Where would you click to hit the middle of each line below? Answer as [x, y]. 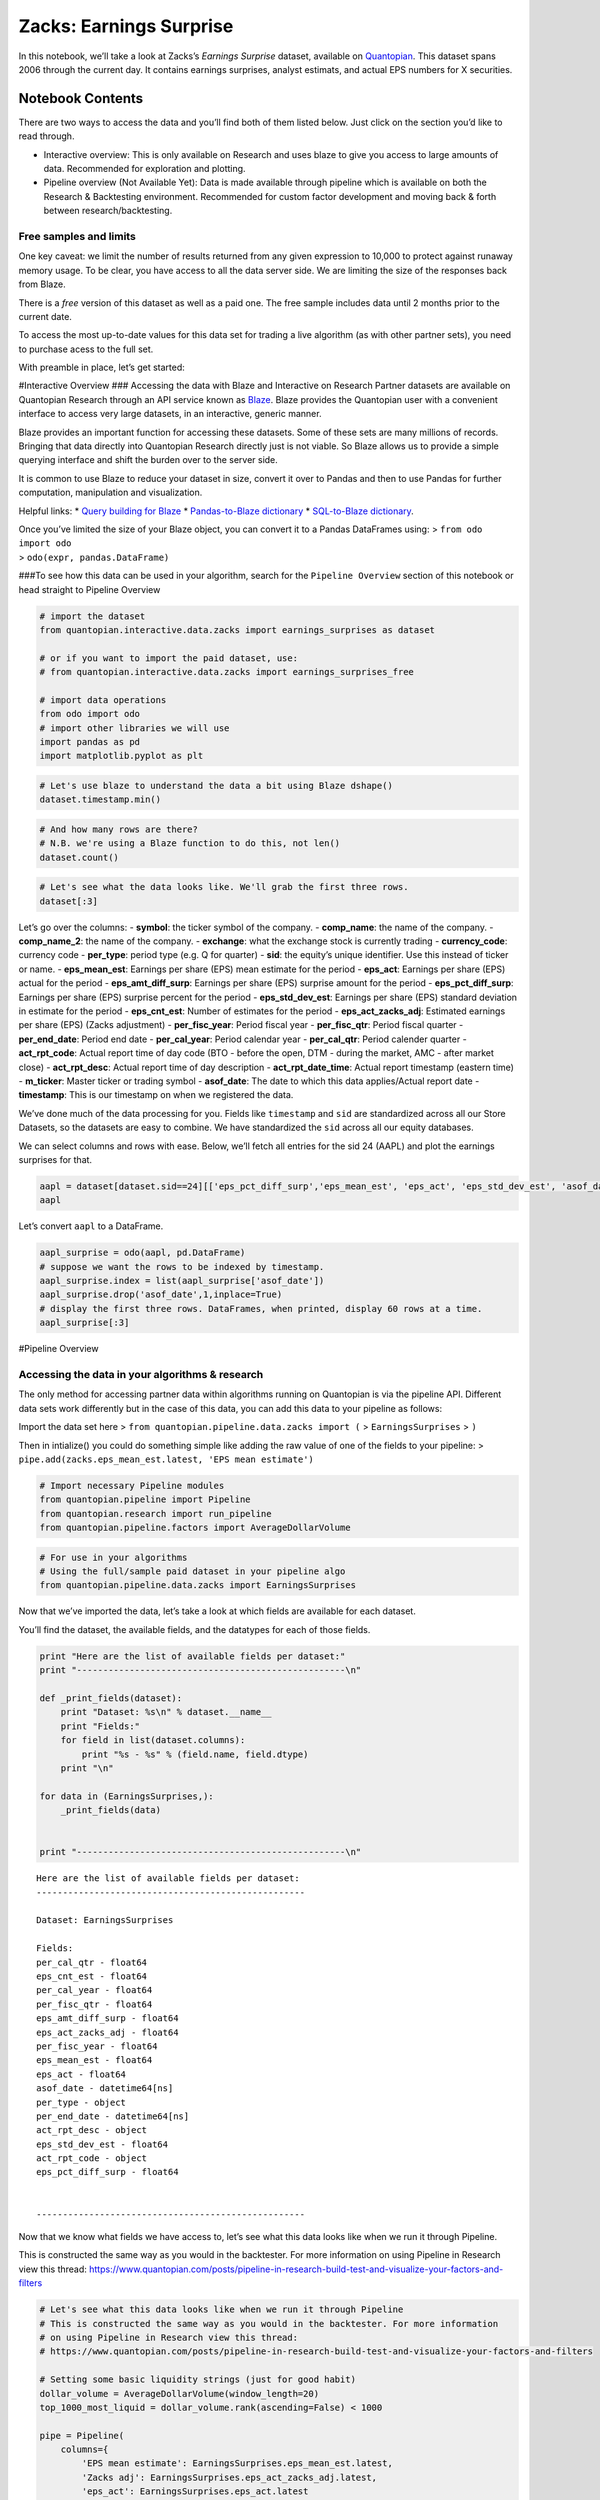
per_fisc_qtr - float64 [94, 2004]
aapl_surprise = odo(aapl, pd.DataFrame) [142, 1253]
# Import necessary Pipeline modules [132, 1485]
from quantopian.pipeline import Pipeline [145, 1499]
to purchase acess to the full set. [86, 349]
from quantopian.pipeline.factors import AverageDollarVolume [195, 1528]
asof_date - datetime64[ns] [105, 2088]
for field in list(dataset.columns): [153, 1740]
